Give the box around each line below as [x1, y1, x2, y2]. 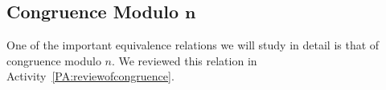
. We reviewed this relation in [111, 52, 257, 68]
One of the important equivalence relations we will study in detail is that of [6, 37, 380, 53]
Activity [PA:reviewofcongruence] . [6, 68, 175, 84]
